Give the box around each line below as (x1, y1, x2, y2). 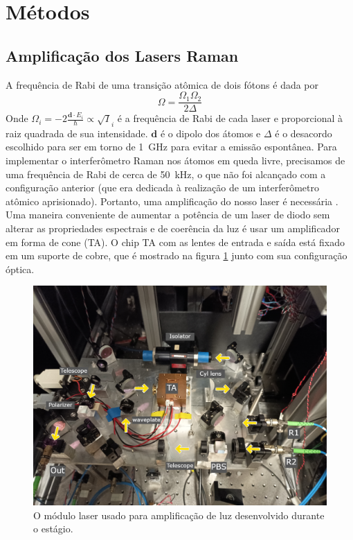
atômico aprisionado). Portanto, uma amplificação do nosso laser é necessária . (6, 193, 338, 208)
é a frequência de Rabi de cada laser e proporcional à (117, 111, 343, 125)
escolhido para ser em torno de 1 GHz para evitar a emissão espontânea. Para (6, 139, 337, 154)
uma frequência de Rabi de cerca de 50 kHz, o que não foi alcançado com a (6, 166, 326, 181)
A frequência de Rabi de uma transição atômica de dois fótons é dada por (6, 77, 319, 92)
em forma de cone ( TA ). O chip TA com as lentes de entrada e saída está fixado (6, 234, 345, 249)
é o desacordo (275, 125, 332, 140)
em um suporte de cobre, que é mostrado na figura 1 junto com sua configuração (6, 248, 347, 263)
